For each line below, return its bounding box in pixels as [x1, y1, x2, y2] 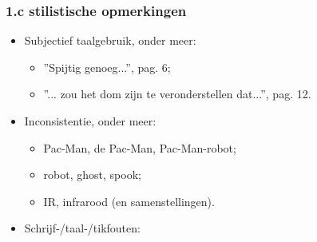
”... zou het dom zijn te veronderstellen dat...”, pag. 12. [43, 85, 311, 102]
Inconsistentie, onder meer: [24, 113, 157, 129]
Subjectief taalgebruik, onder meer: [24, 32, 196, 49]
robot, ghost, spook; [43, 166, 141, 183]
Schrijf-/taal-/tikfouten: [24, 220, 141, 236]
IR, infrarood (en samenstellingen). [43, 192, 215, 209]
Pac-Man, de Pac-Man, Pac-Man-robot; [43, 139, 236, 156]
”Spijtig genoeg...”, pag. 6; [43, 58, 171, 75]
